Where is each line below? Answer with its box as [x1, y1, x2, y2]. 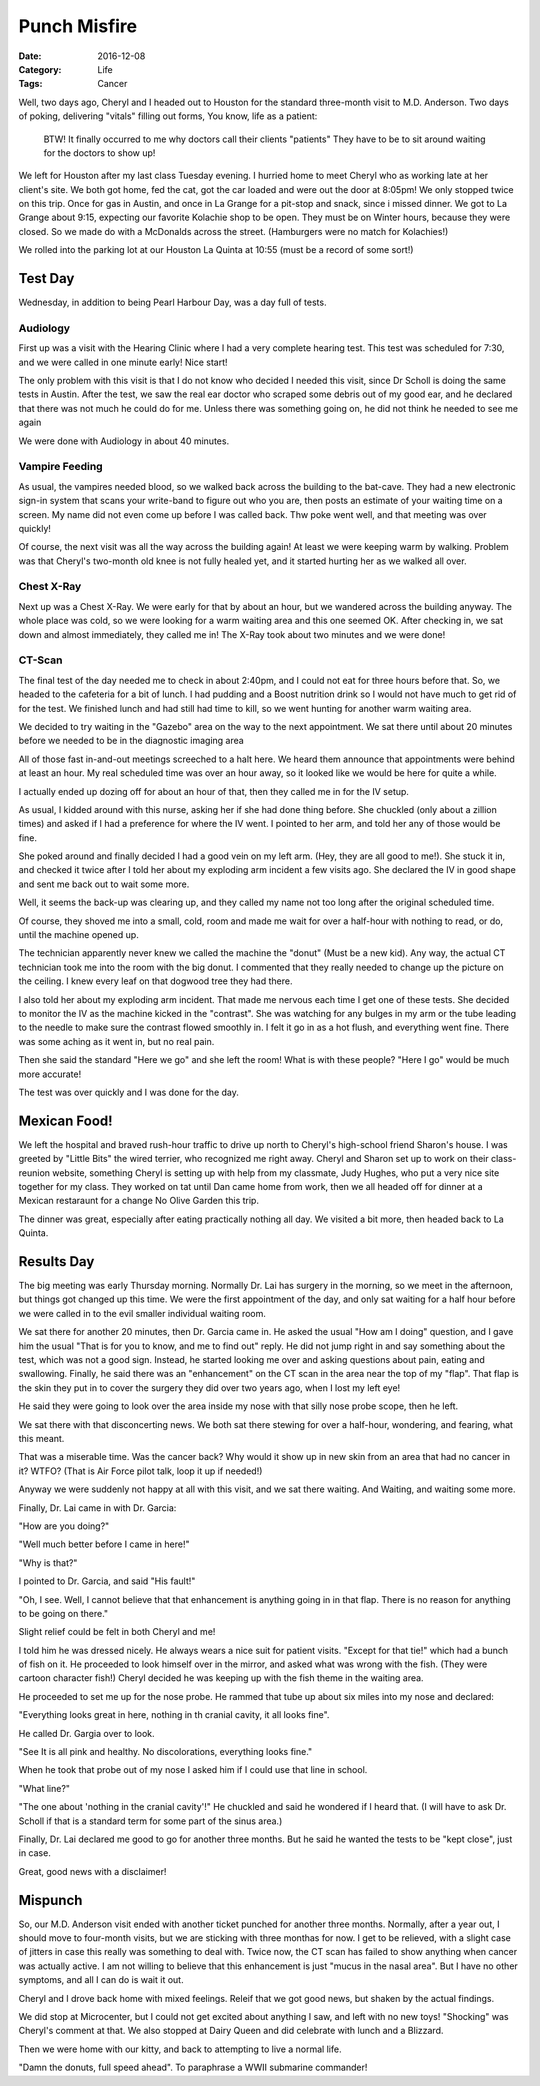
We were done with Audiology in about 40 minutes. [18, 435, 230, 447]
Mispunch [18, 1891, 83, 1909]
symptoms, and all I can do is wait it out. [18, 1974, 184, 1986]
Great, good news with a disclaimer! [18, 1865, 167, 1877]
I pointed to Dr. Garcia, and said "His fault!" [18, 1575, 196, 1587]
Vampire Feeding [18, 460, 104, 474]
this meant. [18, 1433, 65, 1444]
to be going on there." [18, 1607, 109, 1619]
